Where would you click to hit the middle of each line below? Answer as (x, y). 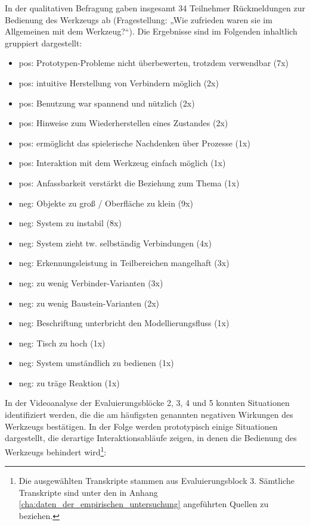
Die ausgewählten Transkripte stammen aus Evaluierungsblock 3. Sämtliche (156, 481)
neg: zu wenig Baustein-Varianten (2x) (89, 303)
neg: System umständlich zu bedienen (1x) (96, 363)
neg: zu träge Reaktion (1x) (69, 382)
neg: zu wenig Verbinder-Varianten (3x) (91, 282)
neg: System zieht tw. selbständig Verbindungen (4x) (115, 243)
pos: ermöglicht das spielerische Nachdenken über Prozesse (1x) (134, 143)
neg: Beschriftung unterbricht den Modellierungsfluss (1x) (124, 323)
